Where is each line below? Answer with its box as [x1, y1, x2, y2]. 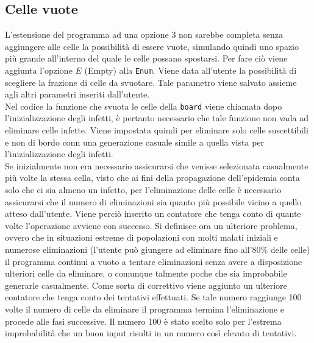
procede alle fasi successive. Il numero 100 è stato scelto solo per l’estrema [5, 314, 282, 327]
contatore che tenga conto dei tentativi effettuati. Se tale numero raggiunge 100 [5, 291, 302, 303]
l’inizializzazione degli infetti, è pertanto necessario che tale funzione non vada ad [5, 111, 309, 124]
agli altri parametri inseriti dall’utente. [5, 88, 150, 101]
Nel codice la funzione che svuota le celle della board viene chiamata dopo [5, 99, 282, 112]
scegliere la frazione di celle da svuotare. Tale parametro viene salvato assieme [5, 76, 297, 88]
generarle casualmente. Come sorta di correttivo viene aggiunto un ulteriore [5, 278, 287, 291]
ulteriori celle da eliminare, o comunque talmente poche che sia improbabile [5, 267, 287, 280]
